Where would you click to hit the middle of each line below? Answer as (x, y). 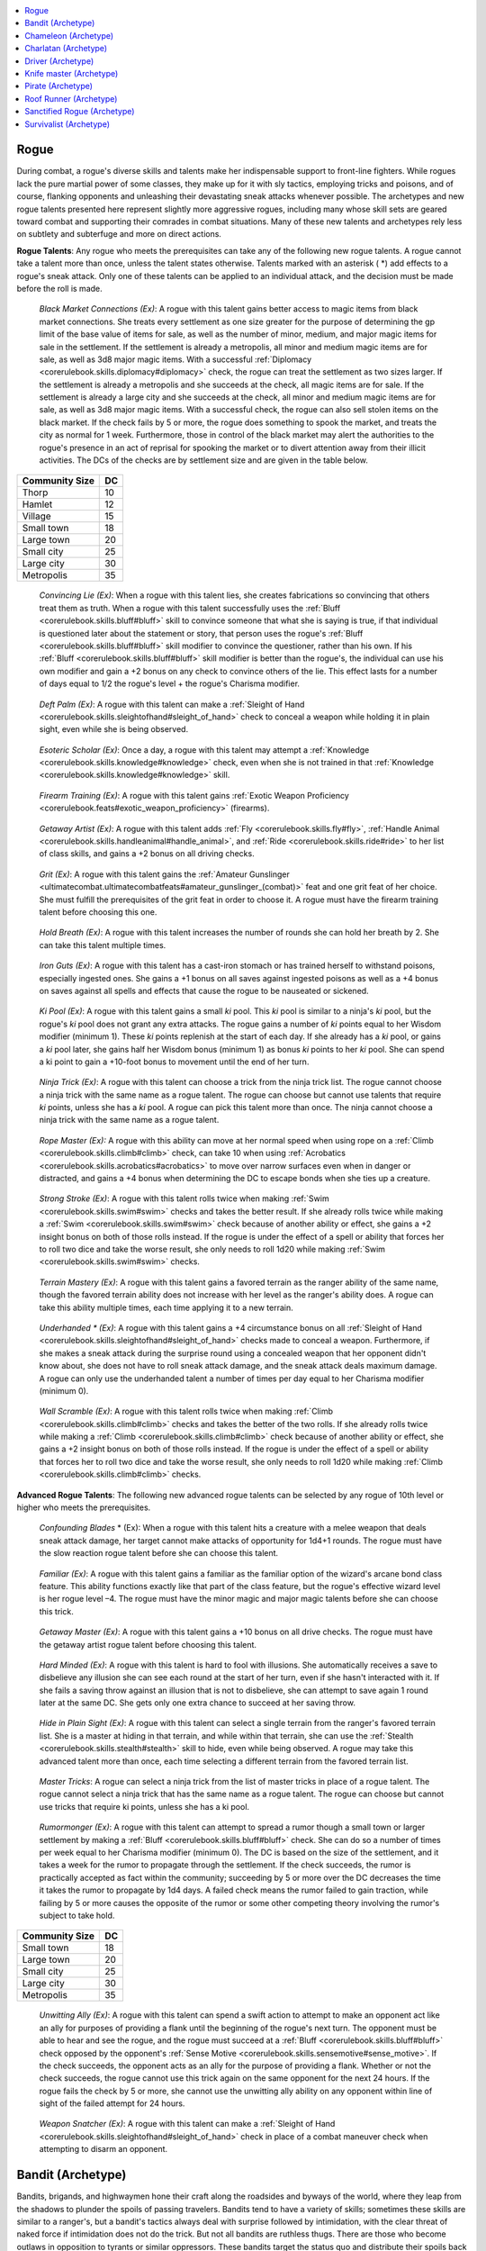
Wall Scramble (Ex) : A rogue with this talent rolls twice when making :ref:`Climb (186, 1411)
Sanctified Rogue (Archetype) (80, 112)
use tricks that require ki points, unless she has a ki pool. (144, 1806)
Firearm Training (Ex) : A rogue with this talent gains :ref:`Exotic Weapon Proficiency (194, 795)
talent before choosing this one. (98, 912)
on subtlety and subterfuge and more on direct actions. (119, 234)
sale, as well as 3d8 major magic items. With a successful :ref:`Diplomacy (175, 359)
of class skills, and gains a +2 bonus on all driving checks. (147, 854)
